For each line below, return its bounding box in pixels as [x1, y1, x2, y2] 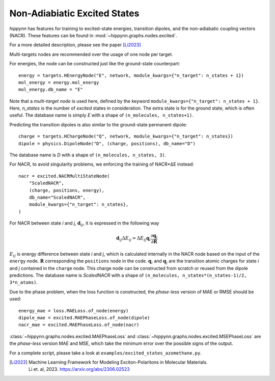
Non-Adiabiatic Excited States [9, 8, 140, 19]
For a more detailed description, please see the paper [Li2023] [9, 42, 141, 48]
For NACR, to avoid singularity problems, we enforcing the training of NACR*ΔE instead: [9, 161, 195, 168]
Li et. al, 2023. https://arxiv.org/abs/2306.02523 [29, 366, 130, 372]
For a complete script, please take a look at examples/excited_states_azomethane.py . [9, 349, 202, 356]
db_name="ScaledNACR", [29, 194, 86, 200]
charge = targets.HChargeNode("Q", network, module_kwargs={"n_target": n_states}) [18, 133, 234, 140]
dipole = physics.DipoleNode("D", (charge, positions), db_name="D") [18, 141, 196, 146]
